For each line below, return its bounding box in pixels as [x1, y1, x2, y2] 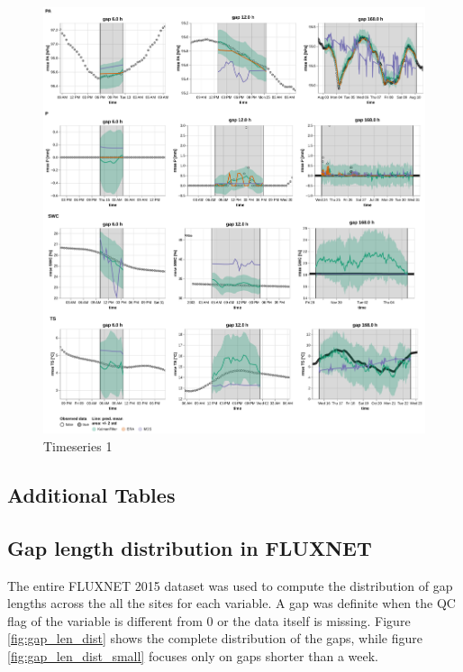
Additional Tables [7, 481, 176, 509]
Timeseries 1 [43, 437, 113, 456]
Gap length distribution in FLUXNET [7, 533, 372, 561]
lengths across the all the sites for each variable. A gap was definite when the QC [7, 594, 456, 613]
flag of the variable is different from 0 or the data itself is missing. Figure [7, 611, 411, 630]
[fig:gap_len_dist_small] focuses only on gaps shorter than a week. [7, 647, 379, 666]
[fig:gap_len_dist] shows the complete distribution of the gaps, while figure [7, 629, 422, 648]
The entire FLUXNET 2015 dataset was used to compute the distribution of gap [7, 576, 453, 595]
